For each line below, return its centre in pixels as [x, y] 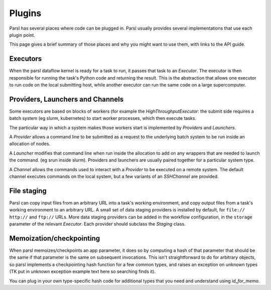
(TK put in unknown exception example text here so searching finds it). [82, 271]
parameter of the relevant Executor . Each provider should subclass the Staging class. [97, 224]
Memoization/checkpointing [55, 238]
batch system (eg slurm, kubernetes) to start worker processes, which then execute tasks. [103, 118]
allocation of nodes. [30, 144]
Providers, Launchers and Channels [66, 99]
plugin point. [22, 35]
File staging [28, 191]
